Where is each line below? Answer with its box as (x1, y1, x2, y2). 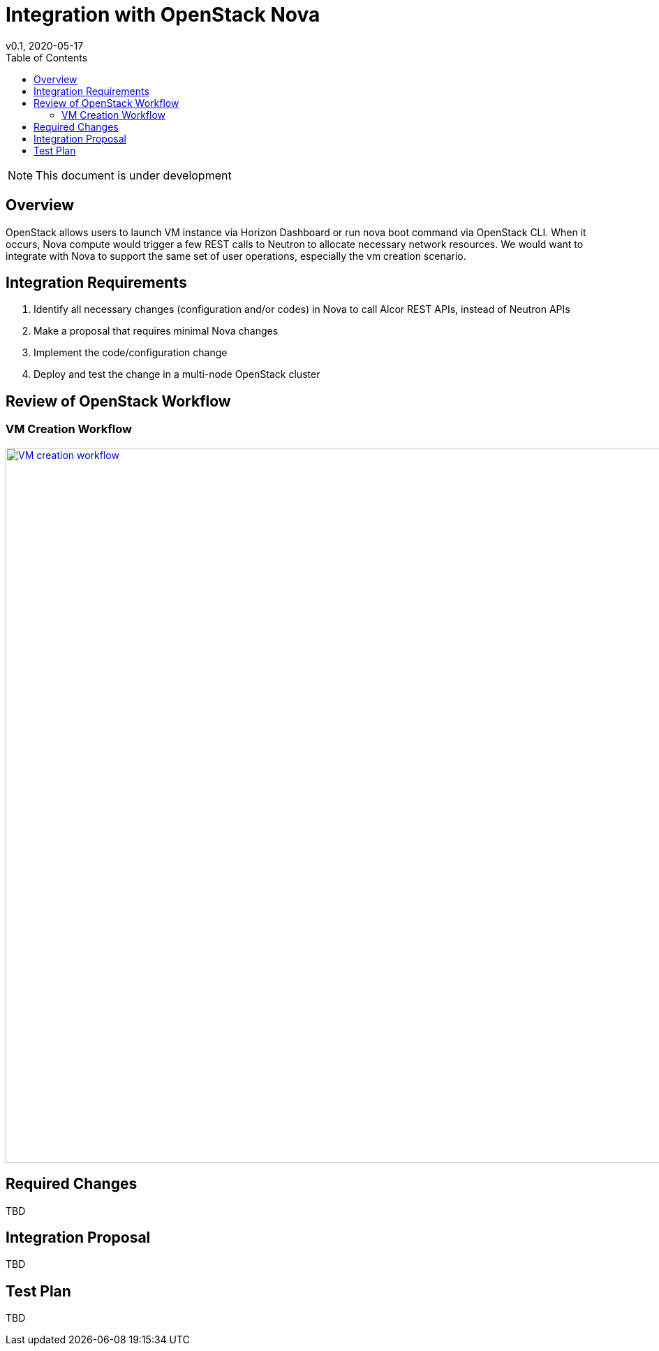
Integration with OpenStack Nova (6, 3, 320, 27)
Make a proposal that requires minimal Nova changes (34, 325, 279, 337)
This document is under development (36, 168, 232, 182)
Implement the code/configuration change (34, 346, 228, 359)
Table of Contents (6, 51, 88, 64)
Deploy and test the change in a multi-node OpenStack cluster (34, 368, 320, 381)
